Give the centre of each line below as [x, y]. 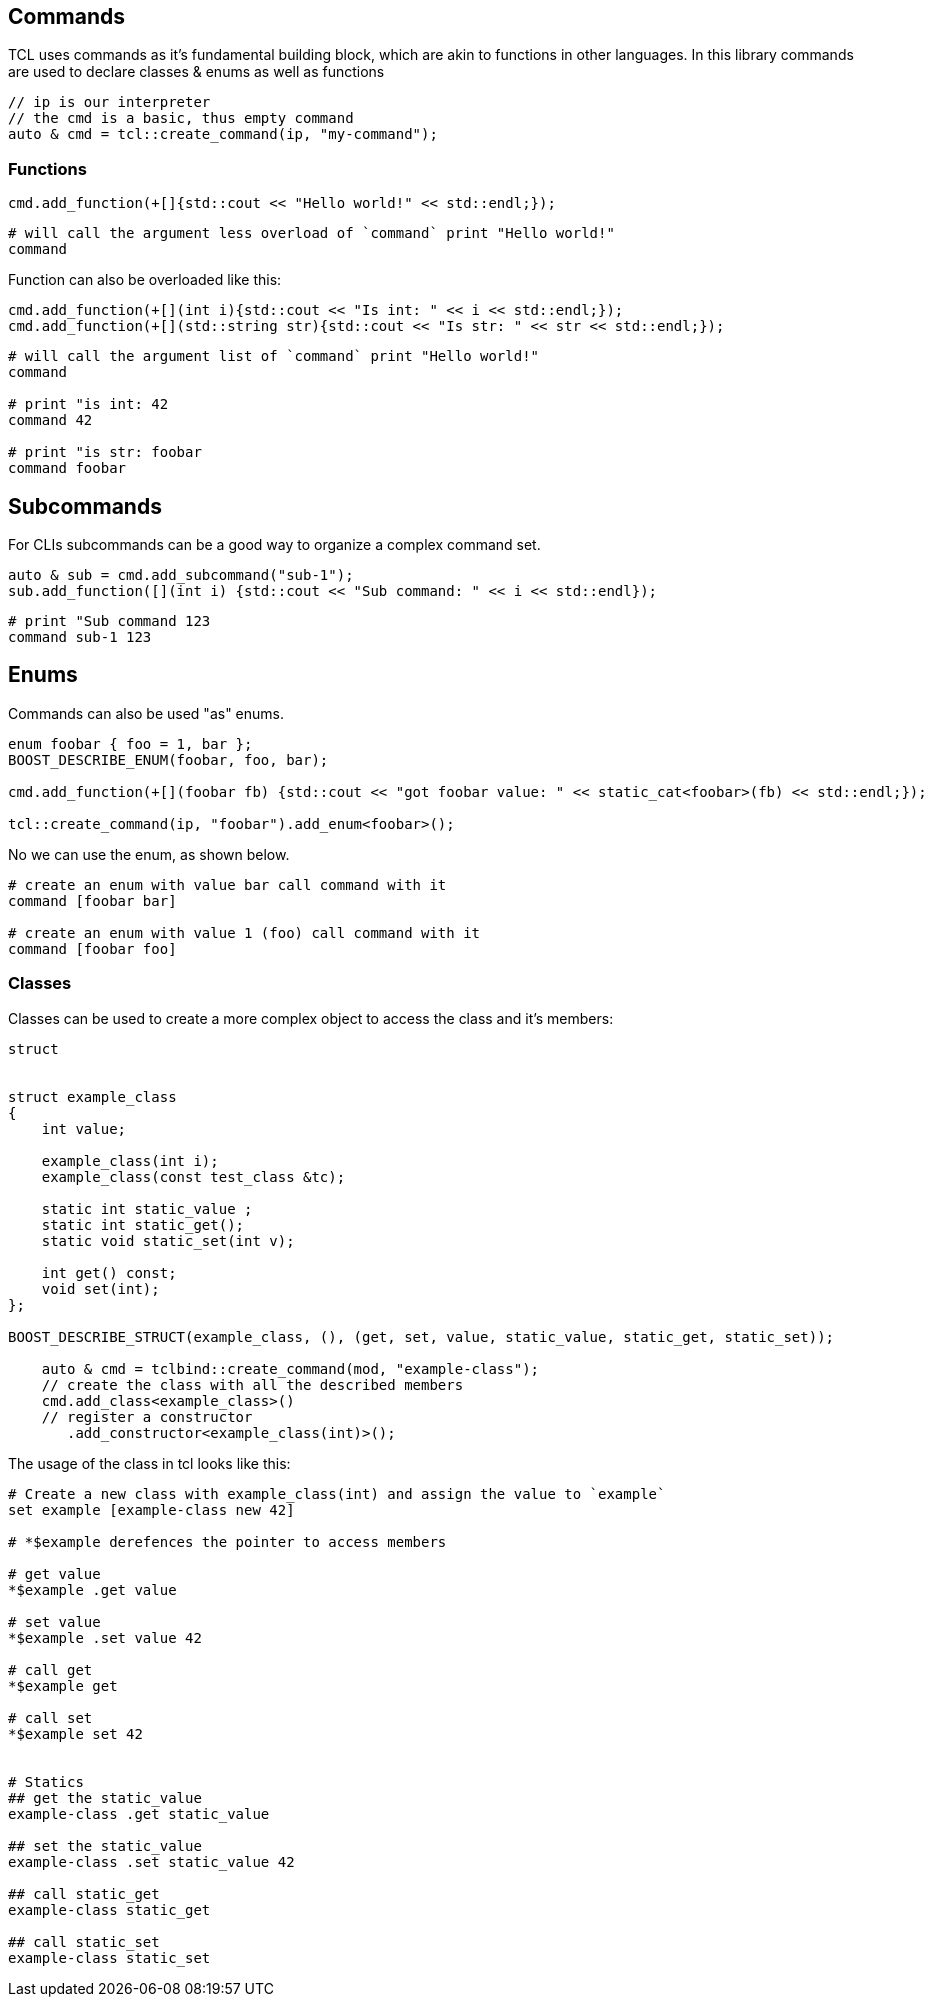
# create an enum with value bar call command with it [227, 884]
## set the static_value [105, 1845]
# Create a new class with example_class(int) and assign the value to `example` [337, 1493]
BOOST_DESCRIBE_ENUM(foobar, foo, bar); [168, 759]
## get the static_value [105, 1797]
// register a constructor [147, 1416]
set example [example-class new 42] [151, 1509]
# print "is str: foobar [105, 452]
